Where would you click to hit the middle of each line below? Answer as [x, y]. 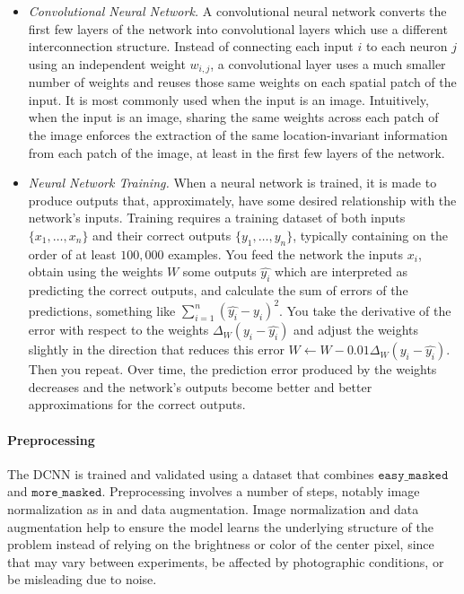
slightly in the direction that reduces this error [156, 349]
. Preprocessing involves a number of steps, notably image [261, 491]
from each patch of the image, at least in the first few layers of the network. [236, 152]
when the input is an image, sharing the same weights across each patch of [233, 117]
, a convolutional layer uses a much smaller [328, 63]
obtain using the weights [96, 271]
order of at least [72, 253]
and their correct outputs [162, 235]
